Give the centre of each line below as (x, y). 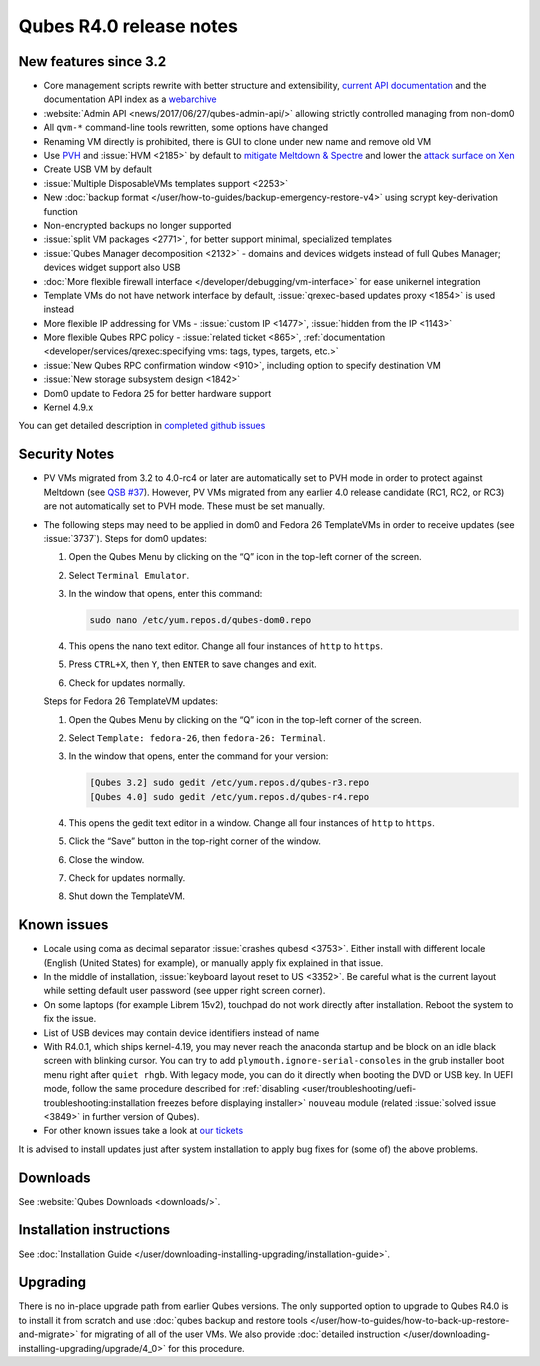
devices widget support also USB (112, 267)
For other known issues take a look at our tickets (143, 1131)
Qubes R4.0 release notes (128, 26)
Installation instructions (94, 1230)
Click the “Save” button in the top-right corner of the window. (195, 841)
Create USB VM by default (97, 169)
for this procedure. (206, 1348)
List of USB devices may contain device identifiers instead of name (181, 1032)
